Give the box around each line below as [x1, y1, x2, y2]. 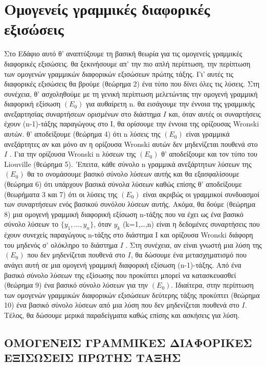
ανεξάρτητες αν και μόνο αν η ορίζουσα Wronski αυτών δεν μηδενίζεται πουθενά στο [4, 138, 258, 149]
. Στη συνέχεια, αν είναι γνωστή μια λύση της [125, 239, 262, 250]
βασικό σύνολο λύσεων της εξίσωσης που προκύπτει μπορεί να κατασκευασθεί [4, 269, 236, 280]
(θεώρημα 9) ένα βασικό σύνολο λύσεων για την [4, 279, 148, 290]
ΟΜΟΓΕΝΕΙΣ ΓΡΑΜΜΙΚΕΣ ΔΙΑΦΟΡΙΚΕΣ [4, 334, 252, 350]
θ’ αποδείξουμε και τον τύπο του [161, 148, 257, 159]
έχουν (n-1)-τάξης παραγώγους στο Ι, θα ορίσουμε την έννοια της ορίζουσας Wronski [4, 118, 259, 129]
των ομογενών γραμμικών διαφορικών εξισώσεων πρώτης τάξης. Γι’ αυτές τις [4, 68, 234, 79]
